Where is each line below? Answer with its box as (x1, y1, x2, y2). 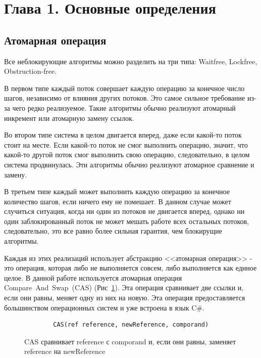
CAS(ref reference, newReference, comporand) (53, 321, 209, 329)
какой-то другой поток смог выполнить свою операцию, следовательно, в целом (4, 149, 250, 160)
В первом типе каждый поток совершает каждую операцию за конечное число (4, 82, 245, 93)
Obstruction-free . (4, 66, 57, 76)
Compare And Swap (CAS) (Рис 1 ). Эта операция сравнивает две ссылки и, (4, 282, 244, 293)
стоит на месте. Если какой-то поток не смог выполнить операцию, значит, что (4, 139, 248, 150)
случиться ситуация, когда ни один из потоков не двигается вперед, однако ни (4, 206, 245, 216)
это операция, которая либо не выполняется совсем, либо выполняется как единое (4, 262, 257, 273)
